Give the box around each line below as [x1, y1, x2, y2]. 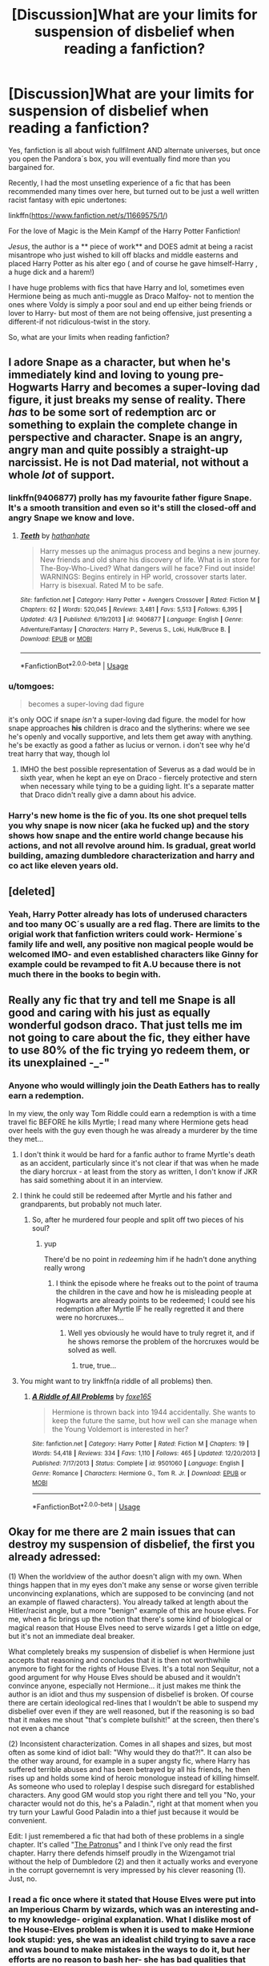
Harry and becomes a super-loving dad [61, 381, 260, 394]
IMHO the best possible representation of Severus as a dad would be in [19, 764, 255, 774]
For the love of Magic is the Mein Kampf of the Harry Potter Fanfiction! [8, 226, 241, 236]
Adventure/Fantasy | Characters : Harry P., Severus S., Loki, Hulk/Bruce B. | [19, 625, 231, 633]
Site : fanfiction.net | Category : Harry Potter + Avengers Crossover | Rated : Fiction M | [19, 596, 260, 604]
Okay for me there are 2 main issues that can [8, 1525, 236, 1539]
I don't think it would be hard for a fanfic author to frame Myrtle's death [19, 1149, 255, 1159]
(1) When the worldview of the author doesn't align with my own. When [8, 1572, 243, 1581]
